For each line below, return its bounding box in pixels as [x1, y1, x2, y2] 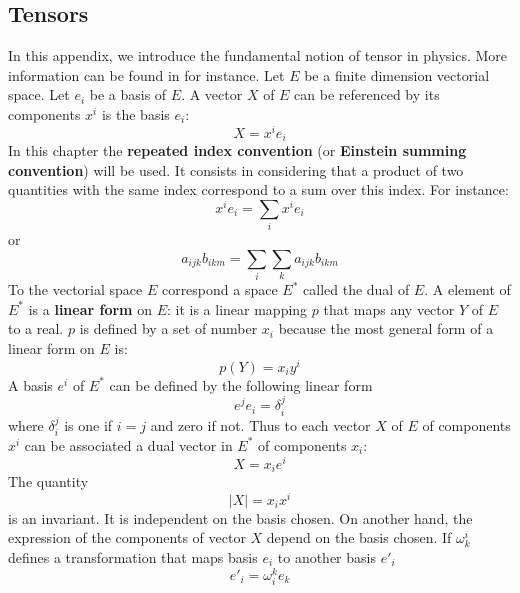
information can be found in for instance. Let [8, 64, 285, 85]
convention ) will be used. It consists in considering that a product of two [8, 159, 464, 180]
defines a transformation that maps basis [8, 546, 258, 567]
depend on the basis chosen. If [266, 527, 452, 548]
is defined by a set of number [79, 318, 258, 339]
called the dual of [303, 279, 410, 300]
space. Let [8, 84, 70, 105]
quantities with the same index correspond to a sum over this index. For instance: [8, 179, 509, 200]
